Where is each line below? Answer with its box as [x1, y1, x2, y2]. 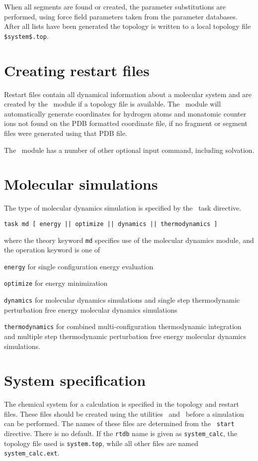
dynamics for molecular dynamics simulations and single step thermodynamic [4, 295, 240, 305]
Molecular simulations [4, 174, 158, 194]
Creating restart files [4, 60, 150, 80]
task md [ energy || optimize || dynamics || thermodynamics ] [4, 220, 218, 228]
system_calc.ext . [4, 448, 60, 458]
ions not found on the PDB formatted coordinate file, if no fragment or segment [4, 118, 248, 128]
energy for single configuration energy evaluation [4, 261, 154, 271]
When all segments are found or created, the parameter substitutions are [4, 1, 226, 11]
